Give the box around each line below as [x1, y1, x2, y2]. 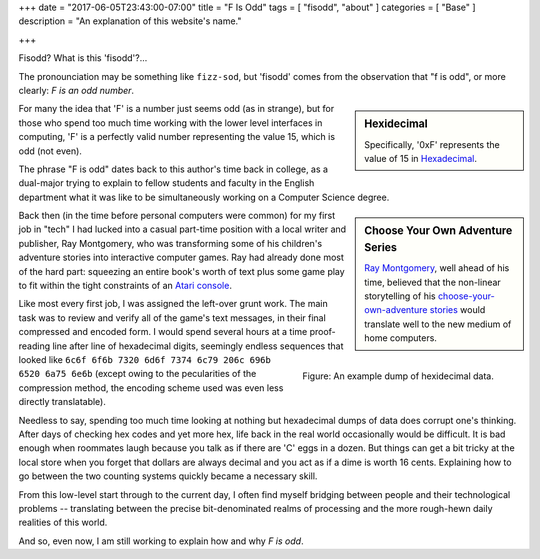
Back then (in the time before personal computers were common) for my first [18, 210, 336, 222]
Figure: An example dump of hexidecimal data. [301, 370, 494, 382]
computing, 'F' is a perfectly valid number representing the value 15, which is [18, 131, 335, 143]
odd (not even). [18, 145, 82, 157]
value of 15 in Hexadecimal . [364, 153, 477, 164]
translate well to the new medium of [364, 318, 512, 330]
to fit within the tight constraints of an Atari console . [18, 280, 232, 292]
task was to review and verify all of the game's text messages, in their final [18, 311, 327, 324]
